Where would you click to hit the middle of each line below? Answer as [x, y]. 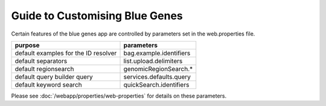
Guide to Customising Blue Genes [97, 16]
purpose [27, 45]
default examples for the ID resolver [66, 53]
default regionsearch [44, 69]
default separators [41, 61]
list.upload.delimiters [153, 61]
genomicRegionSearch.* [158, 69]
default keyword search [48, 84]
